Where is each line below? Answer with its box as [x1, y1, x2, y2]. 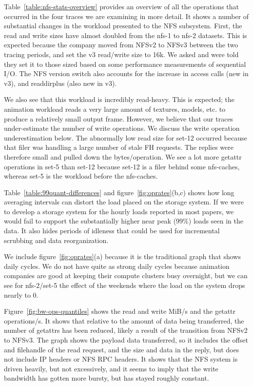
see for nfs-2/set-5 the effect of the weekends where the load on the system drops [4, 280, 245, 290]
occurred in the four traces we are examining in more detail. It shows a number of [4, 11, 249, 21]
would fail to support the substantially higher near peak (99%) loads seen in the [4, 216, 243, 226]
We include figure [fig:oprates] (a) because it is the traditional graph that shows [4, 251, 241, 262]
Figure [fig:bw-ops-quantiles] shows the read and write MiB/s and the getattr [4, 306, 236, 316]
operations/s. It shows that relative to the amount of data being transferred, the [4, 315, 244, 325]
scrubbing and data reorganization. [4, 235, 109, 245]
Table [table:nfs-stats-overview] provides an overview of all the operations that [4, 1, 239, 11]
